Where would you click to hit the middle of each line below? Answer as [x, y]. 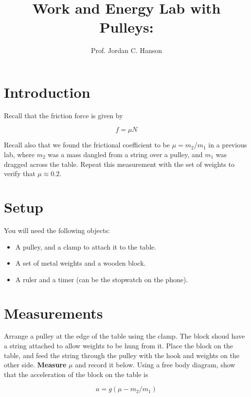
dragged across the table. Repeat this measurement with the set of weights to [119, 164]
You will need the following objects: [57, 230]
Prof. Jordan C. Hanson [126, 50]
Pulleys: [126, 27]
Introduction [47, 92]
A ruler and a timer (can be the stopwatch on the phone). [102, 279]
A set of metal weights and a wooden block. [81, 263]
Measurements [54, 313]
